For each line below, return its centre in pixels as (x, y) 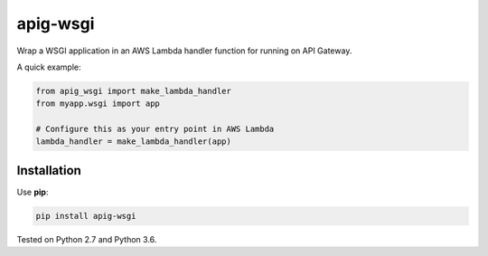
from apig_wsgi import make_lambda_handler (134, 91)
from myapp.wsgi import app (98, 104)
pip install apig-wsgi (86, 216)
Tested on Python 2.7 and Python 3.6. (87, 239)
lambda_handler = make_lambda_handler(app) (134, 142)
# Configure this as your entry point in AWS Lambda (155, 129)
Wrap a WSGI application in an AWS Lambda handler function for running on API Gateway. (184, 51)
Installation (49, 171)
